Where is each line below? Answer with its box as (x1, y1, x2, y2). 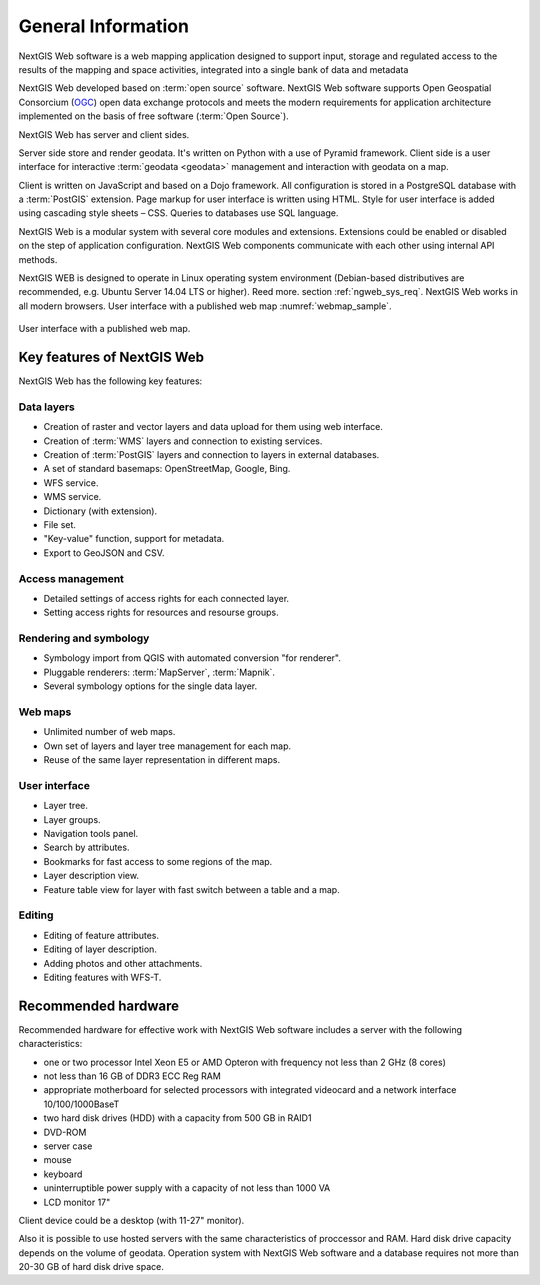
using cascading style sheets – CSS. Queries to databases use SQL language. (18, 207, 339, 219)
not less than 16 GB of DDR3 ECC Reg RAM (43, 1070, 222, 1082)
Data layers (18, 400, 75, 414)
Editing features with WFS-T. (43, 971, 162, 983)
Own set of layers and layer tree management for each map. (43, 740, 292, 752)
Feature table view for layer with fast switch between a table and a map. (43, 883, 340, 895)
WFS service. (43, 476, 99, 489)
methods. (18, 253, 58, 265)
